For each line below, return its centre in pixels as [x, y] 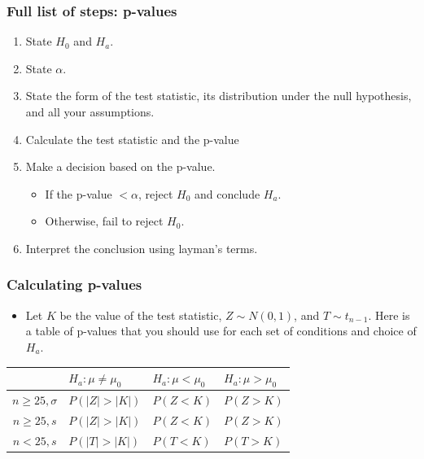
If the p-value [79, 193]
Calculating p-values [74, 284]
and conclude [227, 193]
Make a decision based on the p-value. [120, 166]
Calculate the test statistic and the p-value [132, 139]
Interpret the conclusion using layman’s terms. [142, 248]
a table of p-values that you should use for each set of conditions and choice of [221, 331]
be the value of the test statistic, [141, 315]
